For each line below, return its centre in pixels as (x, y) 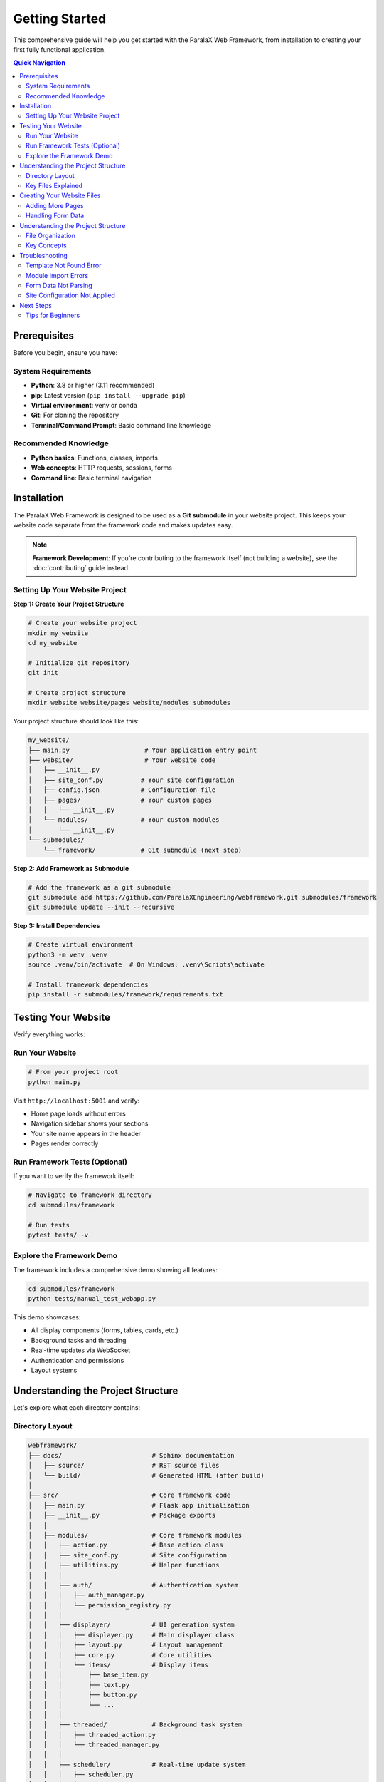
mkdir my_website (58, 633)
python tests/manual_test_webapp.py (92, 1299)
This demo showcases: (47, 1317)
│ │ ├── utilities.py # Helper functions (124, 1565)
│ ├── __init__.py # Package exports (122, 1515)
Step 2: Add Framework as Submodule (71, 868)
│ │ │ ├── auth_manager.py (86, 1595)
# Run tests (49, 1225)
